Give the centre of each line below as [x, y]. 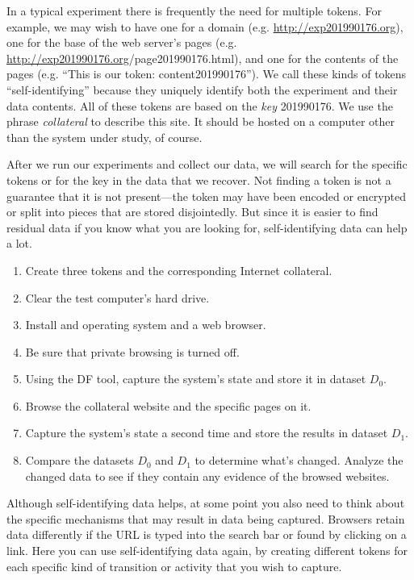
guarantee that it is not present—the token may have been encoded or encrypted [206, 196]
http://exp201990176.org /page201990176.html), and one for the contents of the [203, 58]
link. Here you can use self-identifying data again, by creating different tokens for [207, 551]
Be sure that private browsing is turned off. [132, 351]
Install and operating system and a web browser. [146, 325]
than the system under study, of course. [105, 137]
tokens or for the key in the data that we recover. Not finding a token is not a [199, 179]
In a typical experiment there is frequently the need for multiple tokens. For [194, 10]
